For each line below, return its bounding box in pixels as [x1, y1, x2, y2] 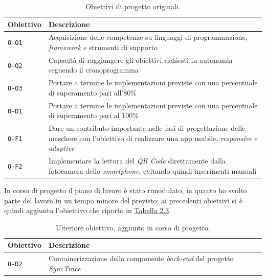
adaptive [48, 143, 75, 153]
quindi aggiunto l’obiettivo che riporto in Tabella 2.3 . [4, 205, 171, 216]
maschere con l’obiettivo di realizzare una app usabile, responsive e [48, 132, 258, 143]
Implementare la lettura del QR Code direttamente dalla [48, 155, 226, 166]
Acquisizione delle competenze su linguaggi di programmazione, [48, 32, 248, 42]
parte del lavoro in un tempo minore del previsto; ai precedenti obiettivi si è [4, 195, 242, 205]
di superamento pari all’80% [48, 87, 137, 98]
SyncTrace [48, 263, 81, 273]
